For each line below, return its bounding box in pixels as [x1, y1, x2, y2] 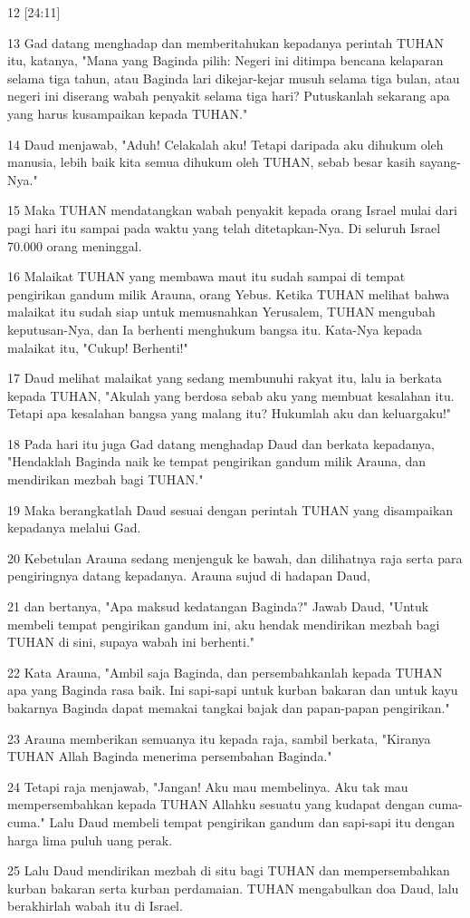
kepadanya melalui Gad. [7, 518, 141, 537]
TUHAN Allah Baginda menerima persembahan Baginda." [7, 747, 332, 766]
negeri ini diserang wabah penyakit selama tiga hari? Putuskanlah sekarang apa [7, 86, 450, 105]
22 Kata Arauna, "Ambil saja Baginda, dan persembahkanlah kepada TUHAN [7, 662, 443, 681]
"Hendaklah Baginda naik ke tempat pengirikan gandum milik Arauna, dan [7, 452, 427, 471]
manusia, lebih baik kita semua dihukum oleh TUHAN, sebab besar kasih [7, 152, 416, 171]
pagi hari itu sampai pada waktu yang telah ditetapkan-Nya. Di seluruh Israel [7, 218, 441, 237]
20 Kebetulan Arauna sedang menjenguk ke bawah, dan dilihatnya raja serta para [7, 548, 463, 567]
